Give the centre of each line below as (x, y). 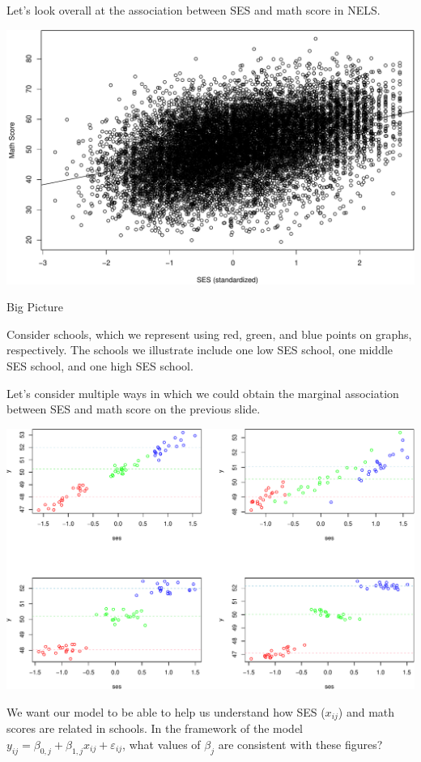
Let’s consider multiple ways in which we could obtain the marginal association (203, 393)
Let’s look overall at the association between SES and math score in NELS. (193, 10)
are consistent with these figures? (300, 744)
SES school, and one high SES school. (100, 365)
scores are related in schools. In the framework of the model (155, 728)
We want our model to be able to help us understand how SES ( (166, 711)
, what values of (162, 744)
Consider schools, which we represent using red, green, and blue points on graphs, (209, 334)
